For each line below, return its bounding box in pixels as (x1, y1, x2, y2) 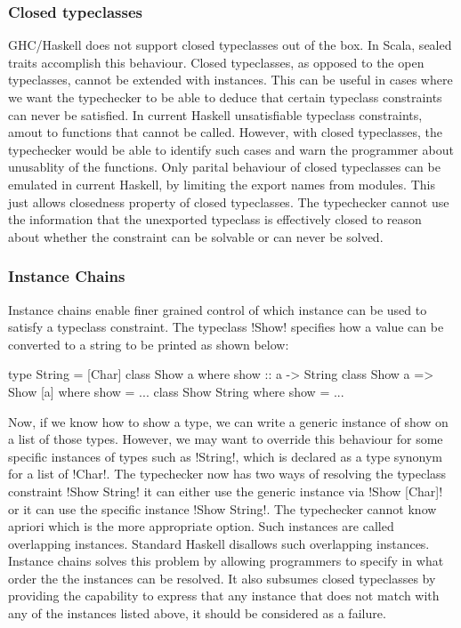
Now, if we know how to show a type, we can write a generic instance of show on (8, 412, 449, 431)
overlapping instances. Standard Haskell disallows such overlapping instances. (8, 534, 430, 552)
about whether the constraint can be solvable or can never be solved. (8, 227, 384, 246)
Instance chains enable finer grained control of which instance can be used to (8, 300, 427, 318)
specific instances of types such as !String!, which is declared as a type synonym (8, 447, 443, 465)
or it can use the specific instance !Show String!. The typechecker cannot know (8, 499, 437, 518)
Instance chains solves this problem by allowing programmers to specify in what (8, 552, 444, 570)
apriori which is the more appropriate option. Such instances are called (8, 517, 394, 535)
